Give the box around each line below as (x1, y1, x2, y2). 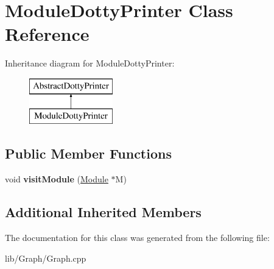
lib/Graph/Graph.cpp (5, 251, 86, 264)
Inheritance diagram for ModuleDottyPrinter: (5, 57, 175, 70)
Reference (5, 21, 90, 46)
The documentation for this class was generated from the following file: (5, 231, 270, 244)
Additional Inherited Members (5, 203, 202, 221)
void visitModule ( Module (5, 173, 108, 185)
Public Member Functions (5, 144, 172, 163)
